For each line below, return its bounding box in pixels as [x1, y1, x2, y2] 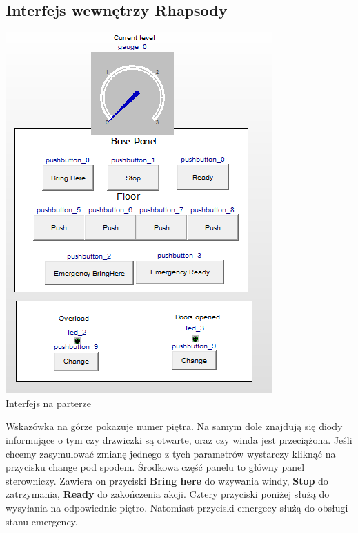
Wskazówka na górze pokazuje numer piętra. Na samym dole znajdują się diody [6, 419, 343, 433]
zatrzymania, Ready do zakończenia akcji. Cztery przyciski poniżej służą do [6, 487, 330, 501]
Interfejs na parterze [6, 395, 91, 410]
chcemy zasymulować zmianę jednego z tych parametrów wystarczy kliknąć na [6, 446, 336, 460]
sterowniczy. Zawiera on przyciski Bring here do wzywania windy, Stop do [6, 473, 328, 487]
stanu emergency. [6, 514, 78, 528]
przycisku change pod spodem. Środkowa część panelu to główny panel [6, 460, 305, 474]
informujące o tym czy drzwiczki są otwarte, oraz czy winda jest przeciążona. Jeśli [6, 432, 352, 447]
